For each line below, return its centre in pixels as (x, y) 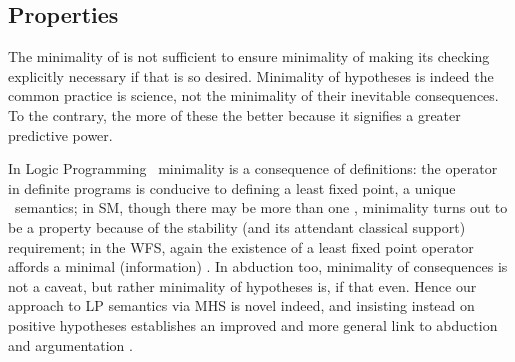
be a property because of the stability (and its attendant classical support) (237, 226)
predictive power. (60, 134)
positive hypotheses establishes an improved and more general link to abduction (253, 324)
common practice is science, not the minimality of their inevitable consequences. (253, 95)
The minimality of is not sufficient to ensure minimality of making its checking (249, 56)
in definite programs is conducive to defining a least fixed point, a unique (232, 187)
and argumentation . (70, 344)
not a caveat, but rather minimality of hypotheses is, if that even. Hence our (242, 285)
